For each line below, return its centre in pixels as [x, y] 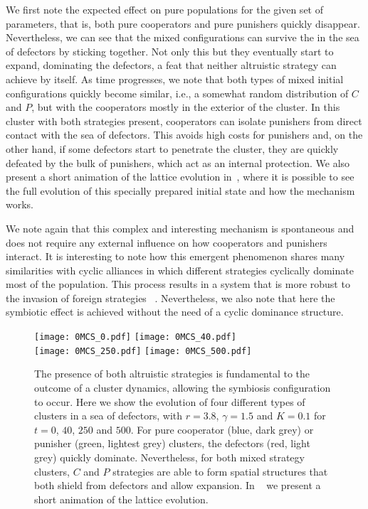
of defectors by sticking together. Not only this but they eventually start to [170, 51]
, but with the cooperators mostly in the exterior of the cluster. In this [186, 107]
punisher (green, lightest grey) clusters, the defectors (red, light [172, 443]
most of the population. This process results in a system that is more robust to [178, 284]
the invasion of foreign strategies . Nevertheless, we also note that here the [170, 298]
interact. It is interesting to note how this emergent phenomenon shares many [175, 256]
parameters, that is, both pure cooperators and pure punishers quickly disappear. [183, 23]
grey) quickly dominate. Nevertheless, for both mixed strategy [169, 457]
